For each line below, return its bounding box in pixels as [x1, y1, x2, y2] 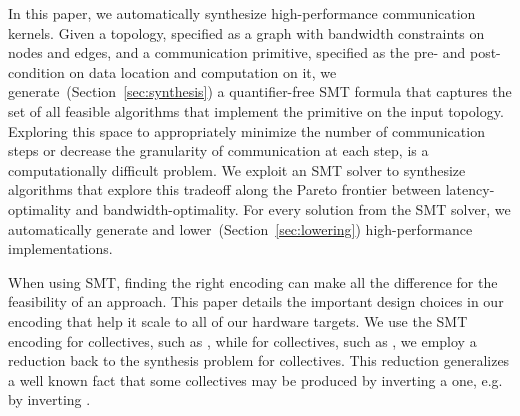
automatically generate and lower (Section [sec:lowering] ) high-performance [8, 218, 473, 239]
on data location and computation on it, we [69, 61, 337, 82]
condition [8, 61, 65, 82]
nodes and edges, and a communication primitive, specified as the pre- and [8, 42, 466, 63]
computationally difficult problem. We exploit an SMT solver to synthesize [8, 159, 466, 180]
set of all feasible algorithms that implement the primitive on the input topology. [8, 100, 504, 121]
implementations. [8, 238, 113, 259]
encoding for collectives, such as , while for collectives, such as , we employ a [8, 330, 477, 351]
